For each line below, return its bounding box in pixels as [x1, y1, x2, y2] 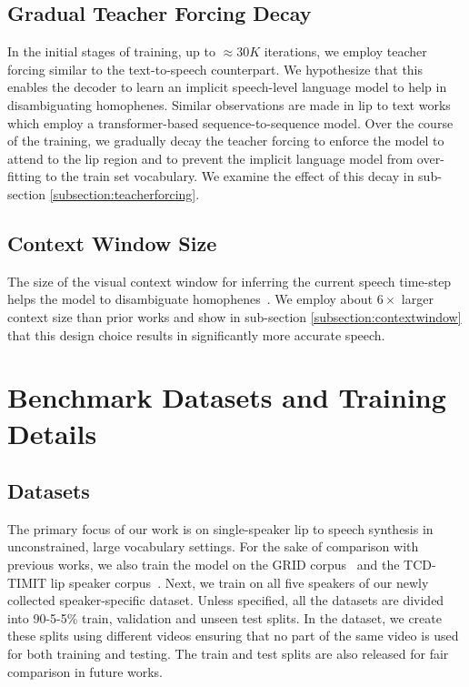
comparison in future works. [7, 662, 164, 681]
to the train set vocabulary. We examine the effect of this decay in [45, 167, 414, 186]
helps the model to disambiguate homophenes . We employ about [7, 289, 373, 308]
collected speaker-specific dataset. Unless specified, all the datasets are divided [7, 591, 444, 610]
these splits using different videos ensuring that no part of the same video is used [7, 626, 459, 645]
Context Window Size [7, 228, 217, 257]
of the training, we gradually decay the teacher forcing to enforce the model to [7, 131, 444, 150]
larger [401, 289, 434, 308]
